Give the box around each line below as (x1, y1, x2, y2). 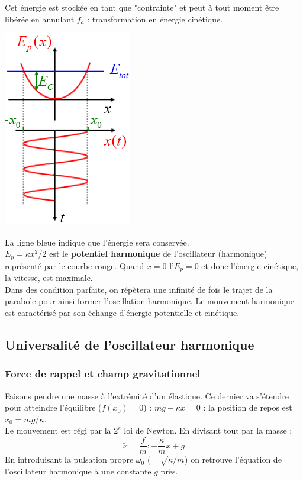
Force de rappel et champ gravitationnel (5, 366, 201, 381)
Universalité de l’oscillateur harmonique (5, 335, 254, 354)
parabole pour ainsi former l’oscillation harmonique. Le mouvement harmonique (5, 295, 295, 307)
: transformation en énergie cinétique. (87, 12, 223, 25)
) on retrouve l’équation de (185, 453, 282, 466)
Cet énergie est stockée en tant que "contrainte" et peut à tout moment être (5, 1, 279, 13)
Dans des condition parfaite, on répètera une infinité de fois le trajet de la (5, 283, 273, 295)
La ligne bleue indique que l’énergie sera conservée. (5, 235, 189, 248)
